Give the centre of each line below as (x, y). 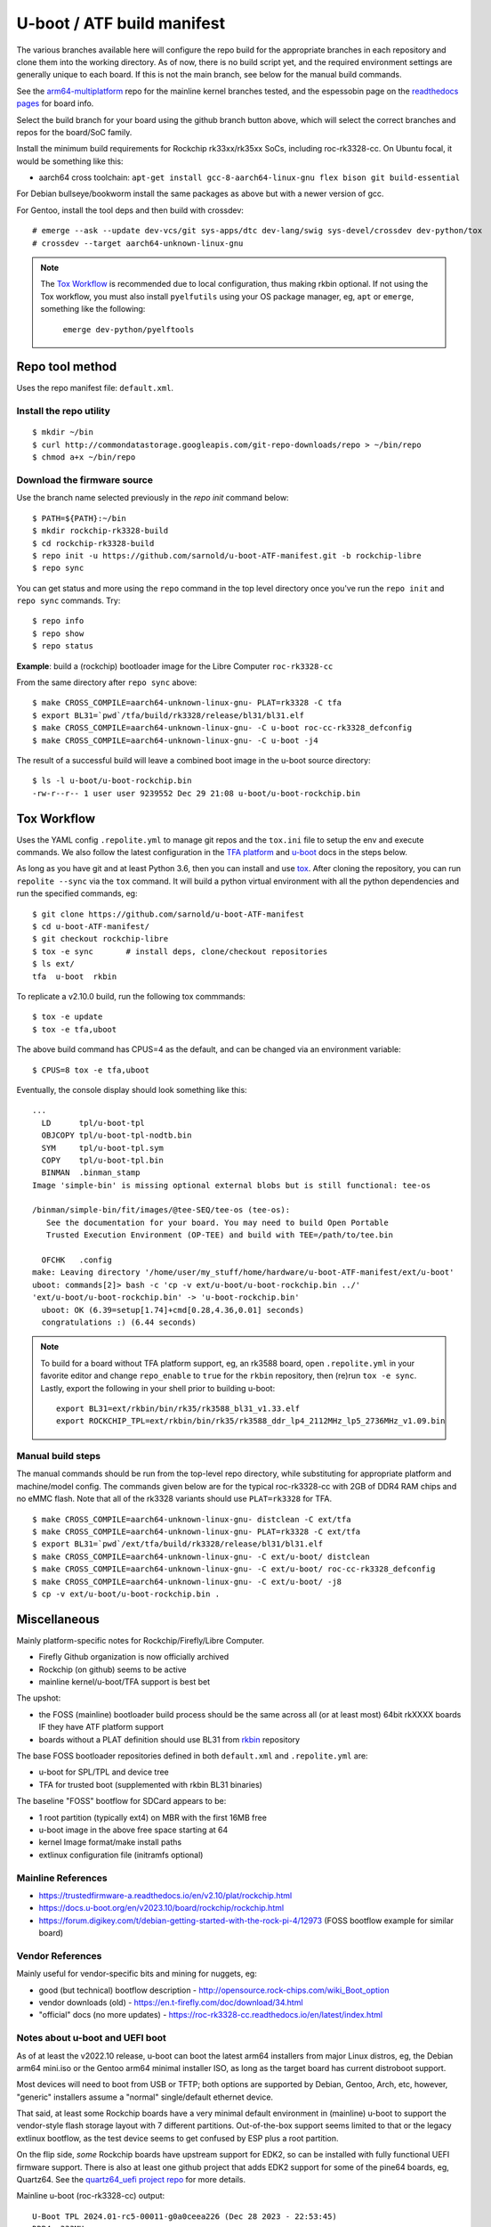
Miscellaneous (58, 1619)
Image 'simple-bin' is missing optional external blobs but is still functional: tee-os (232, 1185)
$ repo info (58, 621)
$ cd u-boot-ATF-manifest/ (91, 927)
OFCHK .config (77, 1260)
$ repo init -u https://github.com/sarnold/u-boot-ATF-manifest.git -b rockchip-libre (227, 555)
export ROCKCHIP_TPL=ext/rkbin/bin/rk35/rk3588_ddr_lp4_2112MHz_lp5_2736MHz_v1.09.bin (251, 1421)
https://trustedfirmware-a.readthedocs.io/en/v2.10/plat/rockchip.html (165, 1895)
